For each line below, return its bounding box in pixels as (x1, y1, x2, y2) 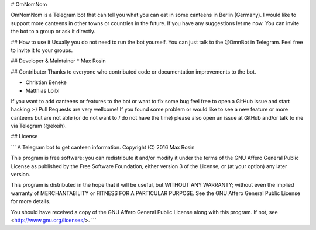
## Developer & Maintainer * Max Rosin (11, 57, 107, 64)
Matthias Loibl (25, 87, 60, 94)
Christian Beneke (25, 79, 67, 86)
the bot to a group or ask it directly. (11, 28, 96, 35)
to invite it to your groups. (11, 47, 73, 54)
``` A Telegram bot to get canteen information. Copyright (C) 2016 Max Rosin (11, 144, 195, 151)
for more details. (11, 198, 51, 205)
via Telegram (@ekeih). (11, 123, 67, 130)
